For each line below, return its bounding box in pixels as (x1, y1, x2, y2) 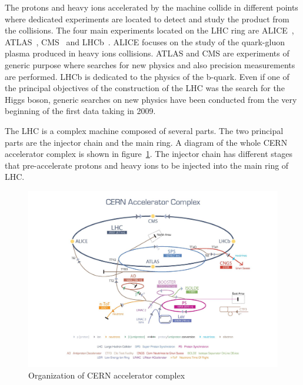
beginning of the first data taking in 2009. (5, 105, 156, 117)
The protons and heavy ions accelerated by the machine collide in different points (5, 1, 298, 13)
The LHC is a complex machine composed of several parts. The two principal (5, 124, 284, 136)
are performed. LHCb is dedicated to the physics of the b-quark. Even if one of (5, 70, 289, 82)
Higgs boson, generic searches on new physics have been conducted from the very (5, 93, 297, 105)
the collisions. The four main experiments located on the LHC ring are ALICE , (5, 24, 294, 36)
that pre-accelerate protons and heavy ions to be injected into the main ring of (5, 159, 289, 171)
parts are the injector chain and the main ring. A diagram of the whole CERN (5, 136, 288, 148)
